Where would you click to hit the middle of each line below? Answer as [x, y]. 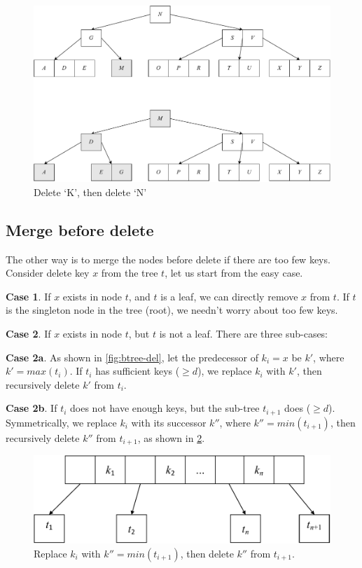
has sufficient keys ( [138, 371]
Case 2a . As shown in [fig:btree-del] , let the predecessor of [132, 357]
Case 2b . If [32, 408]
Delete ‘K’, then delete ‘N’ [90, 192]
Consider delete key [48, 273]
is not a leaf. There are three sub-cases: [244, 333]
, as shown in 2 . [171, 437]
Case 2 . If [28, 333]
